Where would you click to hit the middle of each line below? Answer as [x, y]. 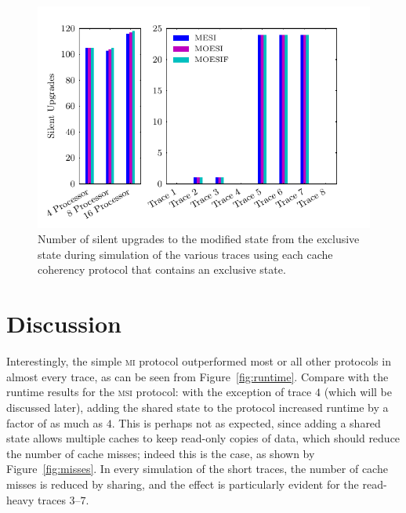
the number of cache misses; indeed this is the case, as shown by [161, 453]
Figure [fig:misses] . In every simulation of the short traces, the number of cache [197, 469]
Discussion [64, 324]
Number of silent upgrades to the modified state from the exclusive [199, 239]
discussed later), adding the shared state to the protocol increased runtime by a [198, 407]
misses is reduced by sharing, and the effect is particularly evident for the [183, 484]
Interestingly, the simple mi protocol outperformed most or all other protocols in [199, 361]
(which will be [358, 392]
